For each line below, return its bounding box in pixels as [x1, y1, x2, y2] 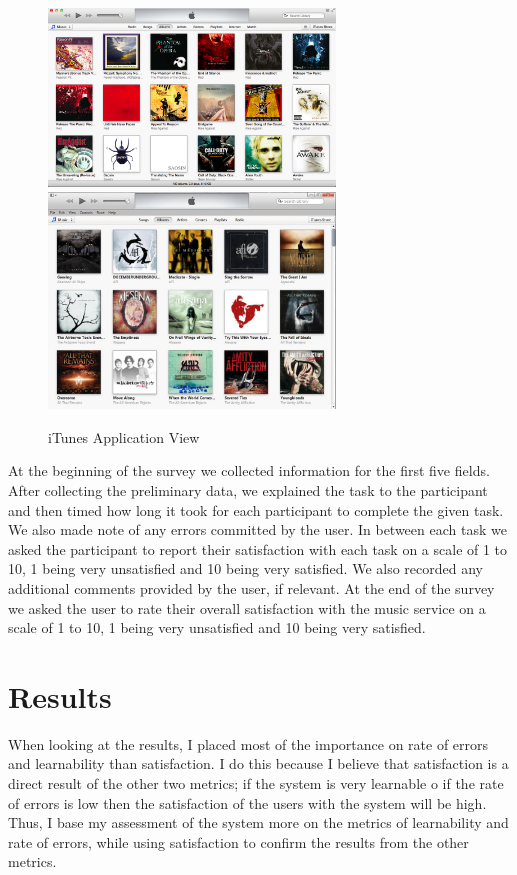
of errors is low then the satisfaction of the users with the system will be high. [8, 792, 487, 813]
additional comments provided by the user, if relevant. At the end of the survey [8, 577, 495, 598]
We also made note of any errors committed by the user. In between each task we [8, 519, 507, 540]
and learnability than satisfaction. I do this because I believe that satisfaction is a [8, 753, 509, 774]
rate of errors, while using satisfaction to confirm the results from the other [8, 831, 469, 852]
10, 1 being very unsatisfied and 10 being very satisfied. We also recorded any [8, 558, 483, 579]
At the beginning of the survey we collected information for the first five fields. [8, 460, 490, 481]
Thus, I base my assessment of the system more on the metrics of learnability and [8, 812, 509, 833]
